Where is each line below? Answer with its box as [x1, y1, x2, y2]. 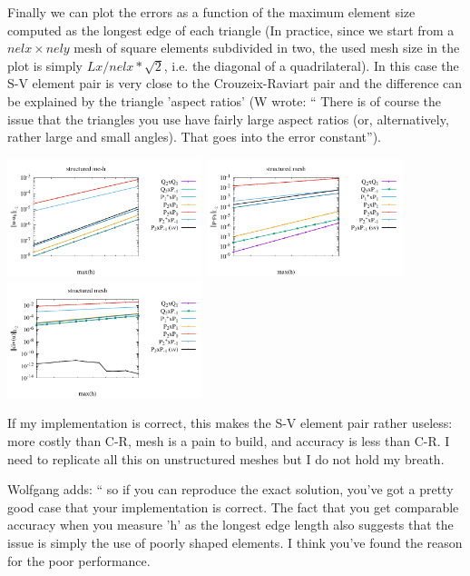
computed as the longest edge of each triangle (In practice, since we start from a [7, 20, 455, 39]
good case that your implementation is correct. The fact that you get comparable [7, 497, 459, 516]
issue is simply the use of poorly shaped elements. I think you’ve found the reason [7, 533, 463, 551]
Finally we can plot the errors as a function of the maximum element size [7, 3, 416, 21]
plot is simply [7, 55, 83, 74]
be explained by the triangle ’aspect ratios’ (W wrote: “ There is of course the [7, 91, 442, 110]
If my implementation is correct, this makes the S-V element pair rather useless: [7, 413, 453, 432]
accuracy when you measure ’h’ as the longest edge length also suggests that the [7, 515, 454, 534]
